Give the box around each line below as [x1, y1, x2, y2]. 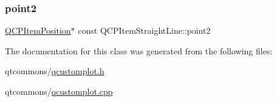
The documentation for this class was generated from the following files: [5, 44, 273, 57]
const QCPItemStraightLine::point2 [78, 24, 211, 37]
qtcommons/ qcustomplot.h [5, 65, 104, 77]
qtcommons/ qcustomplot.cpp [5, 85, 113, 97]
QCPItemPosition [5, 24, 71, 37]
